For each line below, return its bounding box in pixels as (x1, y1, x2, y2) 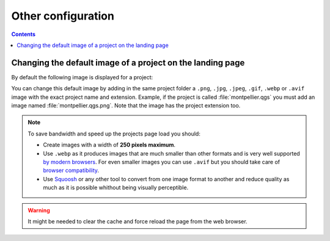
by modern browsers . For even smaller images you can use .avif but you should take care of (43, 158, 280, 165)
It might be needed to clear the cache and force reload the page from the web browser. (28, 217, 248, 225)
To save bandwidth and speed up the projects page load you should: (28, 130, 201, 137)
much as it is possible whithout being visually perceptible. (43, 184, 189, 192)
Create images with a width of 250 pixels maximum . (43, 141, 176, 149)
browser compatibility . (43, 167, 100, 174)
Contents (11, 31, 36, 38)
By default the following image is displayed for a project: (11, 73, 153, 81)
